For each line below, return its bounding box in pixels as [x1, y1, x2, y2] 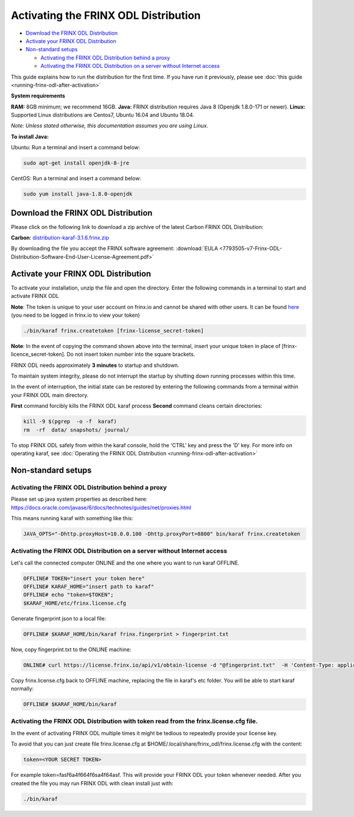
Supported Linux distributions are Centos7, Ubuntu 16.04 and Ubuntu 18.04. [11, 111, 195, 119]
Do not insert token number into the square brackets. [66, 351, 195, 358]
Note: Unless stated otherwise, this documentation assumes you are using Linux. [11, 122, 209, 129]
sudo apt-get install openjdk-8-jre [23, 160, 130, 166]
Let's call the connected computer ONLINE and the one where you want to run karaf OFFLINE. [11, 559, 240, 566]
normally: [11, 685, 34, 693]
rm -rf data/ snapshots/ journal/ [23, 426, 130, 433]
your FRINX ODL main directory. [11, 391, 88, 398]
